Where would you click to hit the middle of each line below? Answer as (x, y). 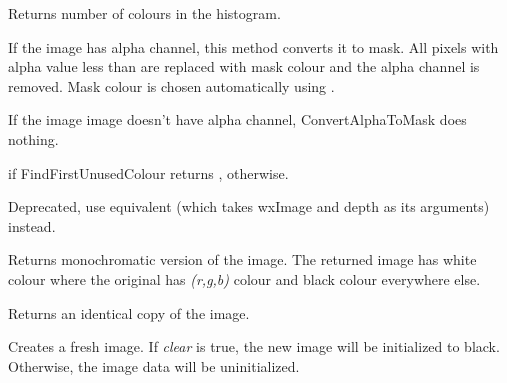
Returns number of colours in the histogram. (144, 13)
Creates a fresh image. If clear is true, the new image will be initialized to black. (254, 346)
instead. (32, 225)
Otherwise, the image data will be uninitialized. (154, 365)
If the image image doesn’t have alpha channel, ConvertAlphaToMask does (237, 119)
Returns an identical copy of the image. (129, 312)
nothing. (33, 138)
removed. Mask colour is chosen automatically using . (171, 85)
